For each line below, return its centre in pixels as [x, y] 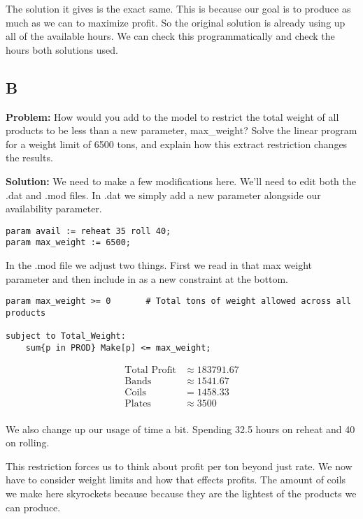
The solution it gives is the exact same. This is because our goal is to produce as [178, 8]
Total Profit [151, 370]
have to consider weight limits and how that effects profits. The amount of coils [176, 480]
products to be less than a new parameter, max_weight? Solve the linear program [181, 130]
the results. [29, 158]
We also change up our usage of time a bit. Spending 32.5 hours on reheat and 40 [180, 429]
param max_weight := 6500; [68, 243]
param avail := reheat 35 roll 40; [88, 231]
